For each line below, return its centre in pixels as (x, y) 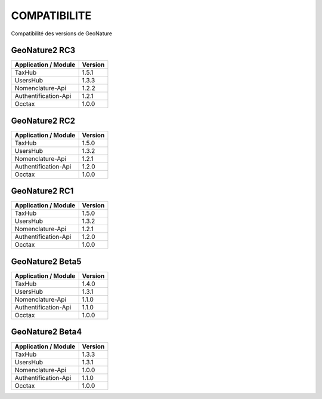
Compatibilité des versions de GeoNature (62, 33)
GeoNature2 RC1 (42, 191)
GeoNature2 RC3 (43, 50)
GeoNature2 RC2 (43, 120)
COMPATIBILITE (51, 16)
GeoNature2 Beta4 (47, 332)
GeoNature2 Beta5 (46, 261)
